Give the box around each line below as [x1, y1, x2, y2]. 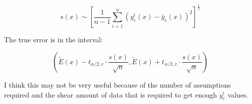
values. [227, 89, 248, 100]
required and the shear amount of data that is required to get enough [4, 89, 217, 100]
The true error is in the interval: [4, 34, 103, 45]
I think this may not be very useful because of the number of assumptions [4, 79, 231, 90]
